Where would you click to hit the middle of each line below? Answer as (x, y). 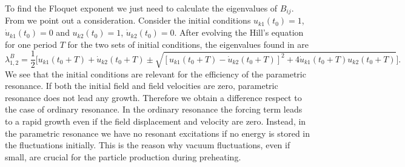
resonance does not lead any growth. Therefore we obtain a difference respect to (153, 97)
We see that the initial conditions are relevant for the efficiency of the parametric (156, 74)
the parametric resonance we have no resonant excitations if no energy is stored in (158, 133)
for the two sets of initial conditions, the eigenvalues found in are (188, 44)
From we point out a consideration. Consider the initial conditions (128, 20)
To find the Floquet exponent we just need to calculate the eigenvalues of (141, 8)
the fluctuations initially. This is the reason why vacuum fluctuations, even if (148, 145)
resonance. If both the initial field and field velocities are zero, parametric (142, 86)
